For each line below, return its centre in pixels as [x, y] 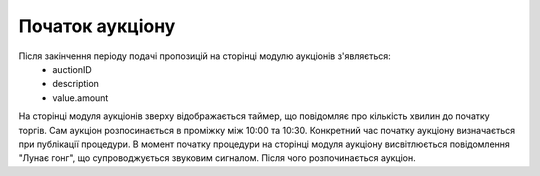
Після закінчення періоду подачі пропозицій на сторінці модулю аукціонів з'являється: [205, 56]
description [76, 84]
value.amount [80, 97]
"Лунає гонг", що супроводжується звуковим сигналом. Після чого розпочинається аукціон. [217, 158]
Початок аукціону [97, 26]
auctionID [72, 69]
